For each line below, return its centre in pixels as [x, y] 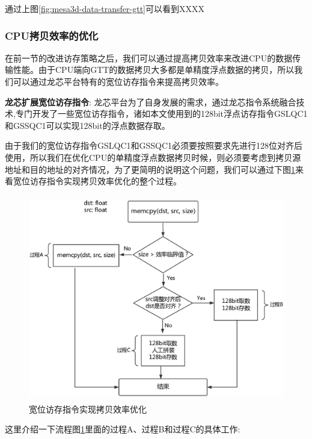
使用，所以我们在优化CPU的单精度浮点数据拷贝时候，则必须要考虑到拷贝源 [153, 157]
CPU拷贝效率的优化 [52, 35]
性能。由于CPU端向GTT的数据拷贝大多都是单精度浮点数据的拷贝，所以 [154, 70]
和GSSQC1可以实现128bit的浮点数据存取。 [87, 125]
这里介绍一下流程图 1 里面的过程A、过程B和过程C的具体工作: [123, 429]
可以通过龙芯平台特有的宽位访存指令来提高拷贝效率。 [118, 81]
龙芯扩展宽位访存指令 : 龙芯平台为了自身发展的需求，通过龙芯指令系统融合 [151, 101]
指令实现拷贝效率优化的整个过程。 [114, 181]
